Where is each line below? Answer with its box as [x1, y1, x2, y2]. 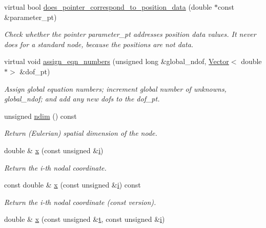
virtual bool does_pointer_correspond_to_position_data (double [4, 2, 212, 12]
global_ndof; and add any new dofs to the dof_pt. [4, 93, 160, 104]
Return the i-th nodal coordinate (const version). [4, 196, 156, 207]
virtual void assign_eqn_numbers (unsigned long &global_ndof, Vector [4, 56, 229, 67]
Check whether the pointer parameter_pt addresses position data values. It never [4, 29, 256, 39]
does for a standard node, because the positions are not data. [4, 38, 194, 49]
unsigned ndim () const [4, 110, 77, 121]
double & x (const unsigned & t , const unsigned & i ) [4, 214, 165, 224]
